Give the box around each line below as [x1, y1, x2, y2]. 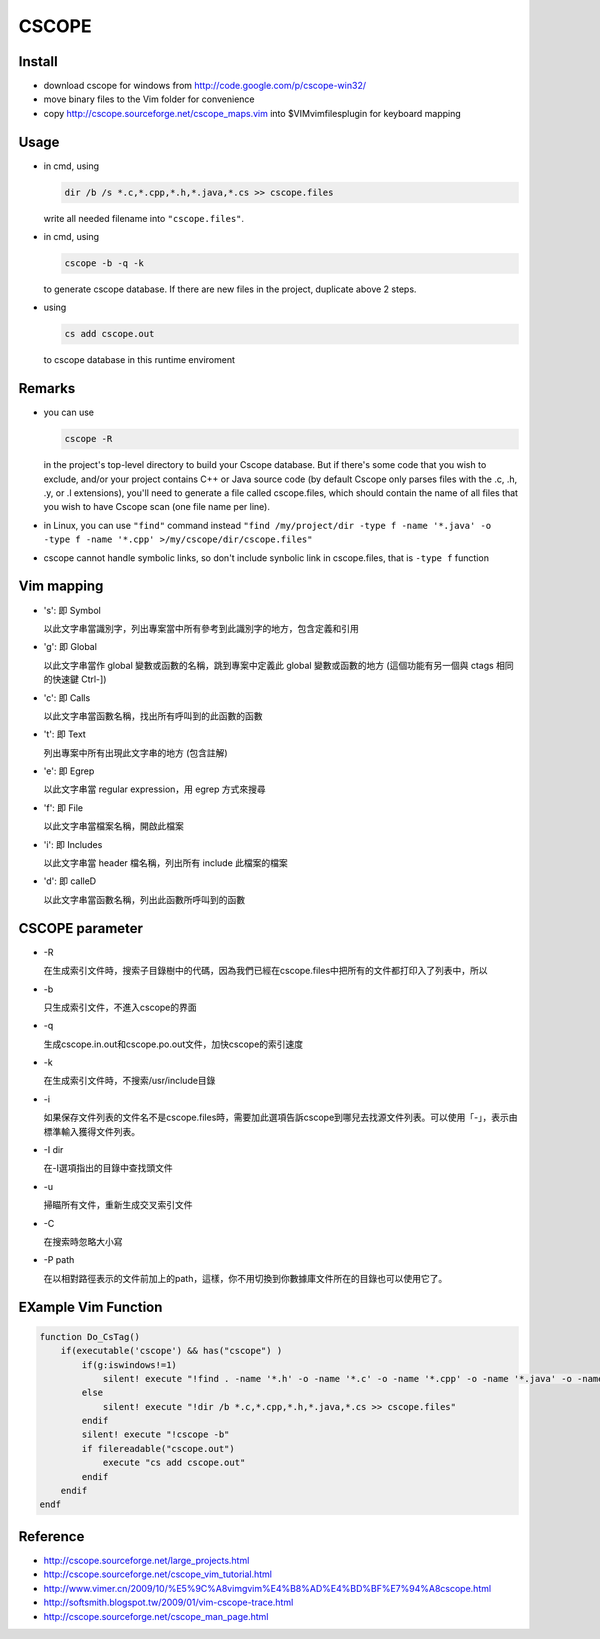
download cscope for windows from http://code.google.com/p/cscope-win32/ [43, 80, 367, 92]
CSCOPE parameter [18, 920, 144, 937]
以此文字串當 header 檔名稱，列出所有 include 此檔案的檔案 [43, 857, 289, 869]
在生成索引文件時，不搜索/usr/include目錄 [43, 1075, 216, 1087]
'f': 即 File [43, 801, 84, 814]
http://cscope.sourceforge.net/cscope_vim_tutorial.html [43, 1568, 272, 1580]
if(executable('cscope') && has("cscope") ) [60, 1345, 283, 1357]
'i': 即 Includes [43, 838, 103, 850]
